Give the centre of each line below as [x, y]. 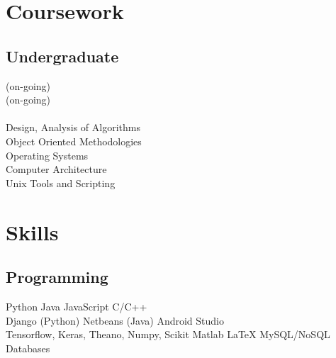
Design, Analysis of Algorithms [73, 127]
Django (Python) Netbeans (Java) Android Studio [115, 320]
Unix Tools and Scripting [61, 183]
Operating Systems [47, 155]
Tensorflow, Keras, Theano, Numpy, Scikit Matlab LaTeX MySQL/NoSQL [168, 334]
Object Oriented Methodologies [74, 141]
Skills [32, 231]
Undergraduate [62, 56]
